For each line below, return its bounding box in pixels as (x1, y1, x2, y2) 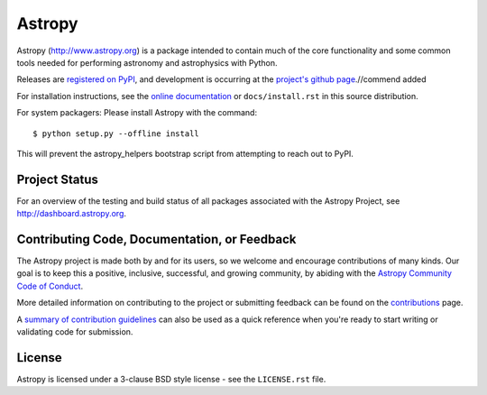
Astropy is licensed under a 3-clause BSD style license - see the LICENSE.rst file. (16, 373, 326, 384)
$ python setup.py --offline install (32, 128, 200, 139)
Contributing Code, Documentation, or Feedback (16, 232, 297, 247)
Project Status (16, 171, 99, 187)
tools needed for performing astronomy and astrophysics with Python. (16, 57, 279, 68)
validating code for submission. (16, 326, 133, 337)
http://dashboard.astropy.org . (16, 208, 126, 219)
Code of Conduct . (16, 280, 84, 291)
